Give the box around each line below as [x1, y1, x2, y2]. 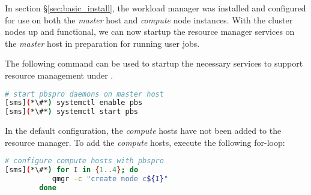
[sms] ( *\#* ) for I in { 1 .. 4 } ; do [5, 166, 139, 175]
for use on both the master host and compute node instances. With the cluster [5, 13, 293, 26]
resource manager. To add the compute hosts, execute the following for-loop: [5, 136, 285, 148]
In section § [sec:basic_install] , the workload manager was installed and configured [5, 2, 306, 14]
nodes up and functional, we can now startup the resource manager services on [5, 25, 295, 38]
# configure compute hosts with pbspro [5, 157, 164, 166]
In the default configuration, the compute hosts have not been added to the [5, 124, 282, 137]
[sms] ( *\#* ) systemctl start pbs [5, 107, 138, 116]
